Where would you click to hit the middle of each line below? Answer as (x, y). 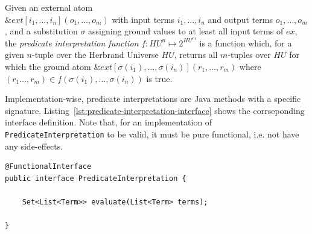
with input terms (143, 19)
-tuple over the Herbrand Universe (95, 55)
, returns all (196, 55)
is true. (159, 78)
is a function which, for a (246, 43)
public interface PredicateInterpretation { (96, 178)
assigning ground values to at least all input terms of (186, 31)
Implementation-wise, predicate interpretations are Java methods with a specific (153, 99)
